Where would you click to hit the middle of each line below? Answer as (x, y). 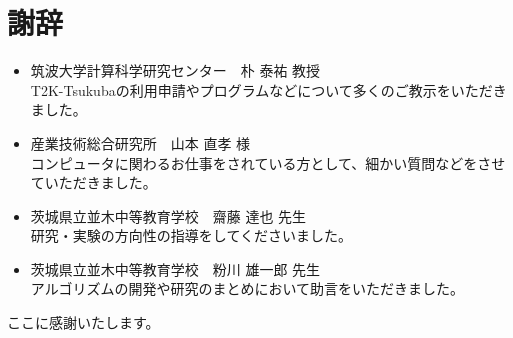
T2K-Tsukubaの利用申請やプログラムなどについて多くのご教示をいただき (268, 89)
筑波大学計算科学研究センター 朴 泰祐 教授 (175, 70)
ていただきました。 (93, 182)
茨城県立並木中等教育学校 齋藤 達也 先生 (168, 215)
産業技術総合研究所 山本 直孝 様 (140, 142)
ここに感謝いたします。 (83, 322)
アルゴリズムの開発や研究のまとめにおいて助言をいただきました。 (247, 288)
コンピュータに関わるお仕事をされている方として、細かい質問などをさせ (268, 162)
